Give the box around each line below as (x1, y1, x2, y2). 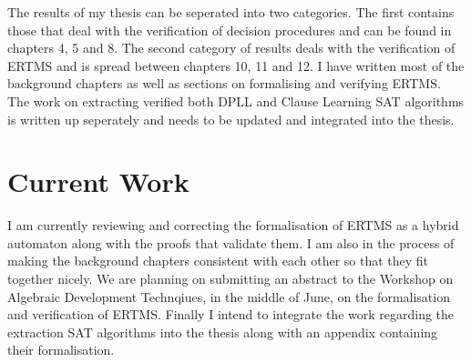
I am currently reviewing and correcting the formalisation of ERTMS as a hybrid (7, 216, 459, 235)
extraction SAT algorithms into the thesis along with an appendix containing (7, 322, 438, 341)
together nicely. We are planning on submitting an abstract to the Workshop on (7, 269, 454, 288)
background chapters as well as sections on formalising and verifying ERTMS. (7, 74, 441, 93)
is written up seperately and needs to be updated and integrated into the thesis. (7, 109, 455, 128)
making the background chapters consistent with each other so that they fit (7, 251, 429, 270)
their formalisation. (7, 340, 115, 359)
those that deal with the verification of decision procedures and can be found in (7, 20, 452, 39)
